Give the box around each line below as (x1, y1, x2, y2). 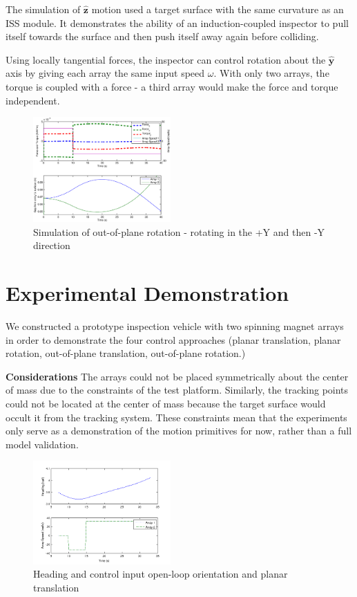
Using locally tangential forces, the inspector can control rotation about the (6, 52, 326, 66)
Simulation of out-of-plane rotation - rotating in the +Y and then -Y (33, 224, 325, 239)
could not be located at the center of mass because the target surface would (6, 396, 326, 410)
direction (33, 238, 70, 252)
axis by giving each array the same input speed (6, 66, 205, 80)
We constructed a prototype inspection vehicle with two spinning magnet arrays (6, 319, 344, 333)
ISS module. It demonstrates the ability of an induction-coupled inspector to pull (6, 15, 349, 30)
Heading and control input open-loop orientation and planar (33, 567, 288, 581)
